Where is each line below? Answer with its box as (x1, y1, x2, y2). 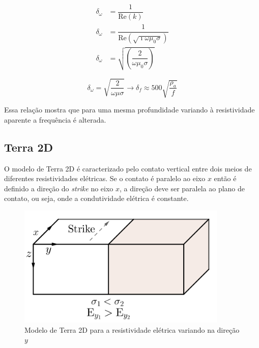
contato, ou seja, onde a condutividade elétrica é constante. (4, 193, 189, 204)
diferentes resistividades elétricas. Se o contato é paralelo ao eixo (4, 173, 206, 184)
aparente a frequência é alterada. (4, 114, 106, 125)
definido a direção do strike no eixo (4, 183, 113, 193)
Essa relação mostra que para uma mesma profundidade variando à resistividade (4, 104, 255, 115)
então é (214, 173, 237, 184)
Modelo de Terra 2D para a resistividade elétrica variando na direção (24, 324, 240, 335)
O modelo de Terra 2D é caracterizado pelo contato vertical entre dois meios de (4, 163, 252, 173)
